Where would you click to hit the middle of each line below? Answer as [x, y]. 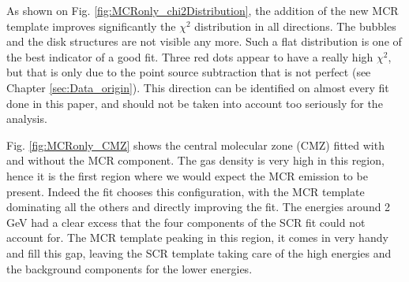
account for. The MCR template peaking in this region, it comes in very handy [197, 237]
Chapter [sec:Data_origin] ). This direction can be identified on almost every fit [198, 87]
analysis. [27, 119]
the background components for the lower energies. [129, 268]
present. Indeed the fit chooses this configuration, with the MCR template [186, 191]
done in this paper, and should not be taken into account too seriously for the [195, 103]
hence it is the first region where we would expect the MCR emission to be [187, 175]
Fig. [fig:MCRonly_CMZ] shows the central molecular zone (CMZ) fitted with [195, 145]
